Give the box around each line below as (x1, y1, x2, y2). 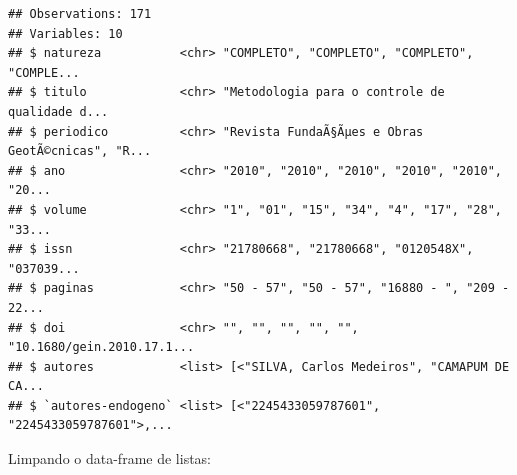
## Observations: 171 (8, 7, 152, 21)
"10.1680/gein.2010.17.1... (8, 340, 195, 355)
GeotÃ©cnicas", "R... (8, 144, 152, 159)
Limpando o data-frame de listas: (8, 448, 211, 469)
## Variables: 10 (8, 26, 123, 41)
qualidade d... (8, 104, 109, 119)
